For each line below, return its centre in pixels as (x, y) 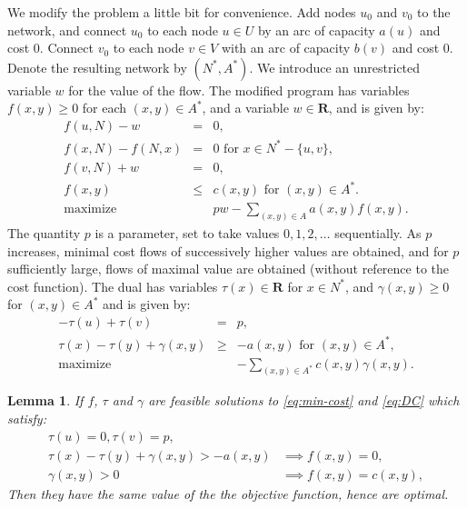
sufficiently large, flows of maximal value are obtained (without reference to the (229, 269)
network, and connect (67, 30)
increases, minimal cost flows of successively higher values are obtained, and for (228, 250)
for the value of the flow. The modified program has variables (239, 90)
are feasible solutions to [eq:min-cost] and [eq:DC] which (304, 400)
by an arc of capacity (316, 30)
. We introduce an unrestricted (335, 67)
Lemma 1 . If (45, 400)
